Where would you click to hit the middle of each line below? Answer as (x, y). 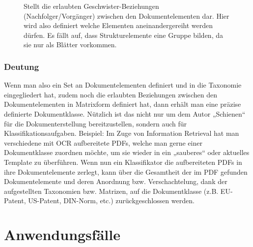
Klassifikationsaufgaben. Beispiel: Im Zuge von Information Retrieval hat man (122, 133)
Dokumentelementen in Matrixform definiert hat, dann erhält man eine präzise (123, 104)
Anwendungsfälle (62, 234)
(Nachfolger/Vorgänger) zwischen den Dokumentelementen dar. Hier (126, 15)
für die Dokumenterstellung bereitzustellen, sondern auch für (96, 123)
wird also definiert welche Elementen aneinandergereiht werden (118, 25)
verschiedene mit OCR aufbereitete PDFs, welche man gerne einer (103, 142)
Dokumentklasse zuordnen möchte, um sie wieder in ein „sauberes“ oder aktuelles (127, 152)
